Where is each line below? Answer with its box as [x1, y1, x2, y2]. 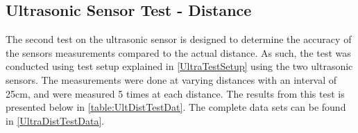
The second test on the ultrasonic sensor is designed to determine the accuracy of [6, 32, 352, 46]
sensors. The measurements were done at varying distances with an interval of [6, 72, 337, 87]
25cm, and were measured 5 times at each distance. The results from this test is [6, 86, 345, 100]
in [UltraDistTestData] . [6, 113, 105, 127]
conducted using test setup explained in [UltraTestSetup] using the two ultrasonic [6, 59, 353, 73]
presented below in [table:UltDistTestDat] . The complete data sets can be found [6, 100, 346, 114]
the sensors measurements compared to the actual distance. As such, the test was [6, 45, 351, 60]
